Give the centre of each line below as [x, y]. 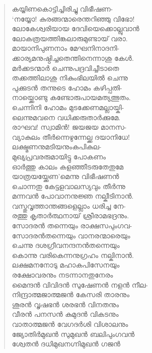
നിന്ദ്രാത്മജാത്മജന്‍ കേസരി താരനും [71, 294]
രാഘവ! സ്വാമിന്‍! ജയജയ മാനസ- [69, 127]
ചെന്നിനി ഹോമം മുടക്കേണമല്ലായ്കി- [68, 107]
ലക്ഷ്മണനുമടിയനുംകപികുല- [57, 147]
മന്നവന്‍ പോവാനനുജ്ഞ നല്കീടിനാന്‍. [73, 196]
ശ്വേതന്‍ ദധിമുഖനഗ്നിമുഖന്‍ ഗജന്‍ [66, 344]
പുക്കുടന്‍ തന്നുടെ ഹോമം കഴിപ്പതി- [67, 87]
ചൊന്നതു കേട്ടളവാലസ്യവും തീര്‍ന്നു [68, 186]
